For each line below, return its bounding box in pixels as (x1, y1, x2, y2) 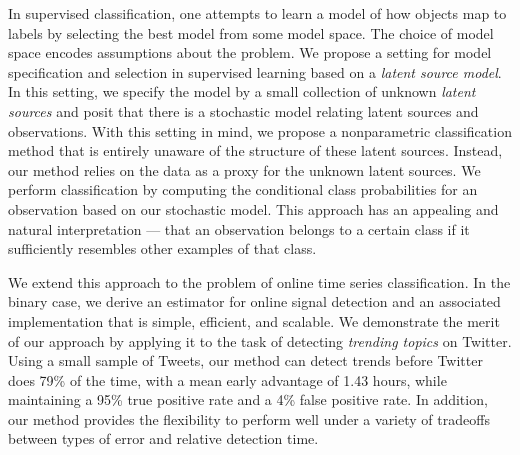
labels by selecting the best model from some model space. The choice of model (8, 22, 494, 43)
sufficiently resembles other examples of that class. (8, 238, 317, 259)
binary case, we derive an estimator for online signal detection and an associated (8, 291, 501, 312)
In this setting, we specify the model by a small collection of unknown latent (8, 81, 476, 102)
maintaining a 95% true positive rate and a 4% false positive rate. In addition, (8, 389, 488, 410)
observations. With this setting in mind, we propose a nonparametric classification (8, 120, 512, 141)
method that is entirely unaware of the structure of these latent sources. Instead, (8, 140, 503, 161)
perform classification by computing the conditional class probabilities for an (8, 179, 478, 200)
